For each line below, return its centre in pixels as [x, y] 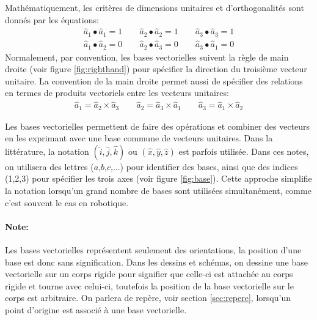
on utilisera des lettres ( [49, 166]
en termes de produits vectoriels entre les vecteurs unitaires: [117, 93]
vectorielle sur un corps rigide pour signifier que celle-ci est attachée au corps [149, 274]
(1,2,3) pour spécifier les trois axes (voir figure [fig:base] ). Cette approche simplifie [158, 178]
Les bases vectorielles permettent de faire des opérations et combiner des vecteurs [158, 126]
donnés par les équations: [52, 19]
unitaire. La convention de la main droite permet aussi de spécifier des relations [154, 80]
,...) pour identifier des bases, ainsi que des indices [204, 166]
